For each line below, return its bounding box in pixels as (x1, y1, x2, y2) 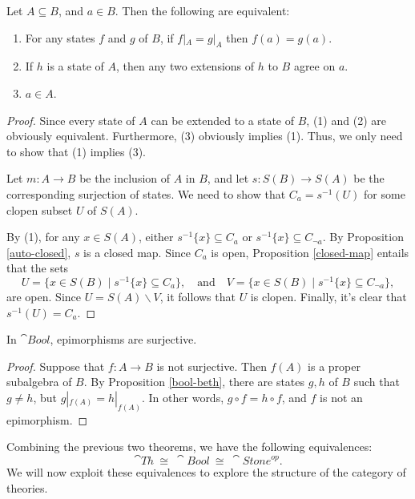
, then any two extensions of (116, 58, 255, 74)
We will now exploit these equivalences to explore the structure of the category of (6, 464, 406, 481)
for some (364, 185, 405, 202)
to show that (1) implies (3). (6, 143, 146, 159)
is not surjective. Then (156, 357, 267, 374)
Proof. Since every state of (6, 111, 135, 128)
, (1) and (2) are (306, 111, 386, 128)
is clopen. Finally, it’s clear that (250, 288, 407, 304)
